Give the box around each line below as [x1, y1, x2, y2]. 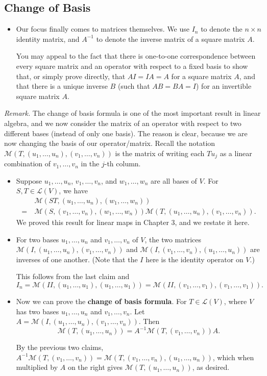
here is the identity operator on [145, 254, 244, 264]
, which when [212, 352, 254, 362]
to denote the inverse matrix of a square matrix [96, 33, 245, 44]
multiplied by [16, 362, 58, 372]
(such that [117, 81, 150, 91]
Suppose [16, 175, 42, 186]
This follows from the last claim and [16, 271, 130, 282]
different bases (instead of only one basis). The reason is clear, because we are [4, 128, 248, 138]
